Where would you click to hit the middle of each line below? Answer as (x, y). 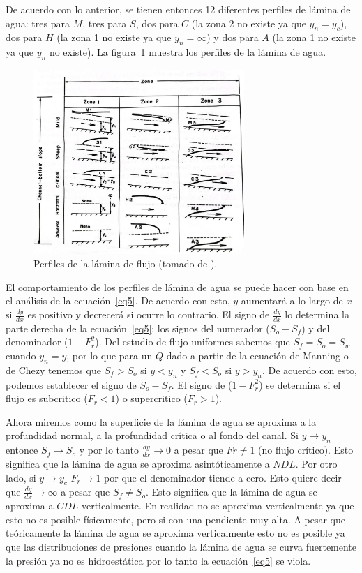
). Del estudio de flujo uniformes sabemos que (193, 342)
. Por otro (316, 464)
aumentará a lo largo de (292, 300)
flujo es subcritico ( (47, 398)
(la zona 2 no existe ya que (249, 23)
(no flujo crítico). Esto (306, 450)
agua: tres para (38, 23)
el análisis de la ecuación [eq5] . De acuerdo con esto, (118, 300)
